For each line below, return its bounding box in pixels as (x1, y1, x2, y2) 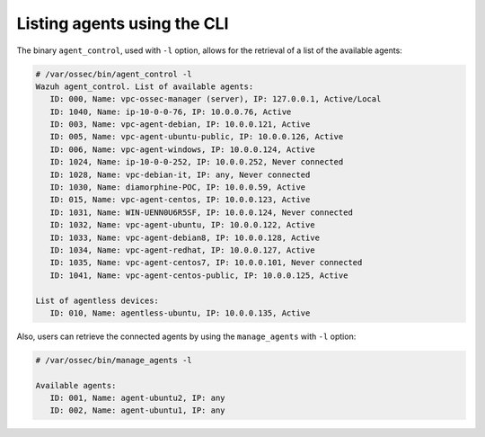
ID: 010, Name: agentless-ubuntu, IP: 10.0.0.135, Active (49, 308, 311, 318)
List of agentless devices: (35, 295, 159, 306)
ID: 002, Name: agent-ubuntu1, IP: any (49, 406, 225, 415)
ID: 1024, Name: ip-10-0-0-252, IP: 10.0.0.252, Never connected (49, 157, 344, 167)
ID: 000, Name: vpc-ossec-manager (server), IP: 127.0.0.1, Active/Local (49, 94, 382, 104)
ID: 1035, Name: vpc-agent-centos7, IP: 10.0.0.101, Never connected (49, 257, 363, 268)
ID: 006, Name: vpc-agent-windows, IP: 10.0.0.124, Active (49, 144, 315, 155)
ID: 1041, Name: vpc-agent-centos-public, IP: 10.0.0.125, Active (49, 270, 348, 281)
